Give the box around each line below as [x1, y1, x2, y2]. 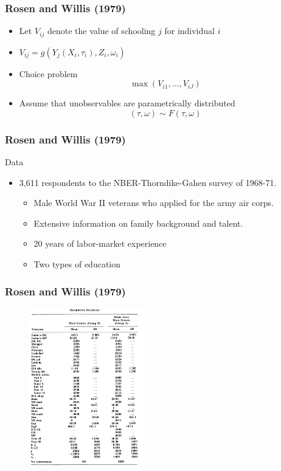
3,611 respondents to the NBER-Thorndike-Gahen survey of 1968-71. [19, 176, 277, 188]
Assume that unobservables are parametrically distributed [19, 97, 235, 109]
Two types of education [33, 258, 121, 270]
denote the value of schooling [47, 24, 156, 37]
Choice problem [19, 67, 78, 80]
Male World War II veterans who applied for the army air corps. [33, 196, 274, 209]
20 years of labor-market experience [33, 237, 167, 250]
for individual [164, 24, 215, 37]
